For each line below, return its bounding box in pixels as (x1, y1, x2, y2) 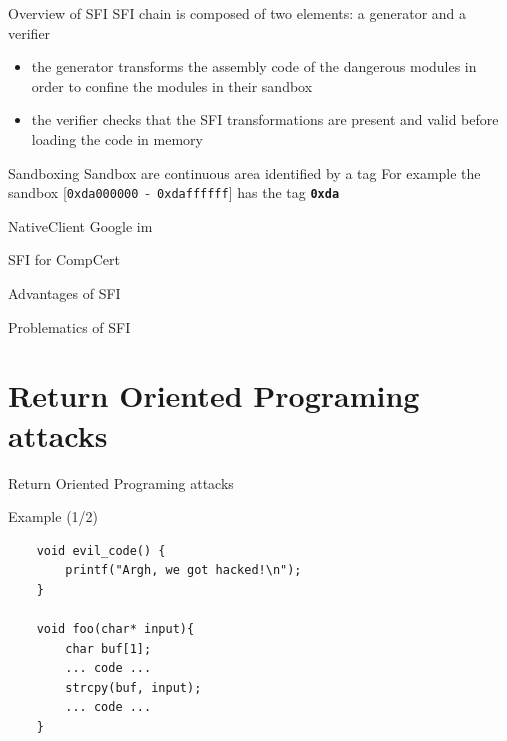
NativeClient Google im (8, 215, 153, 236)
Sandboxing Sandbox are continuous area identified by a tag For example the (8, 162, 481, 183)
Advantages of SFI (8, 283, 121, 303)
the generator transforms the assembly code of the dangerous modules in (31, 56, 477, 77)
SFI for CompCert (8, 249, 120, 270)
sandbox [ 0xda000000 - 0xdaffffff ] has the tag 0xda (8, 182, 340, 203)
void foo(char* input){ (36, 622, 195, 637)
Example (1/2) (8, 506, 99, 527)
